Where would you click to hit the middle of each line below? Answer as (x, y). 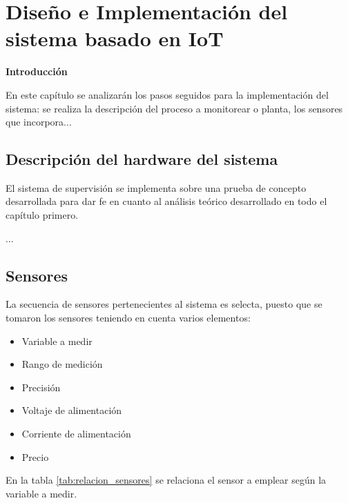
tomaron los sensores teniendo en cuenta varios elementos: (128, 318)
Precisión (41, 387)
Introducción (37, 71)
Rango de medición (62, 364)
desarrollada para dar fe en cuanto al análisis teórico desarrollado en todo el (166, 201)
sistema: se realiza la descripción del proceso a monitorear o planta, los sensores (174, 108)
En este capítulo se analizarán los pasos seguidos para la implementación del (167, 94)
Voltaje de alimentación (72, 410)
